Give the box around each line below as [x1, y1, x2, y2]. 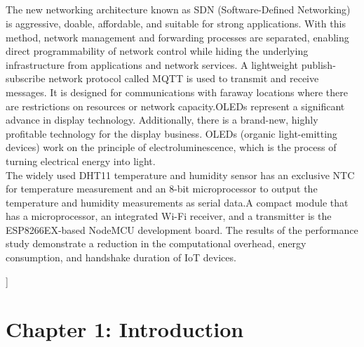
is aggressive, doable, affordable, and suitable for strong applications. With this [6, 15, 346, 30]
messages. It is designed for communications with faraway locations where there [6, 84, 348, 99]
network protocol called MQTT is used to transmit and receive [48, 71, 319, 86]
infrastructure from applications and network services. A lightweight [6, 57, 299, 72]
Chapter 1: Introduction [6, 315, 244, 343]
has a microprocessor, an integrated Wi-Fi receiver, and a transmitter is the [6, 209, 332, 223]
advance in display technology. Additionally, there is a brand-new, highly [6, 112, 318, 127]
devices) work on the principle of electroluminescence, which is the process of [6, 140, 337, 155]
